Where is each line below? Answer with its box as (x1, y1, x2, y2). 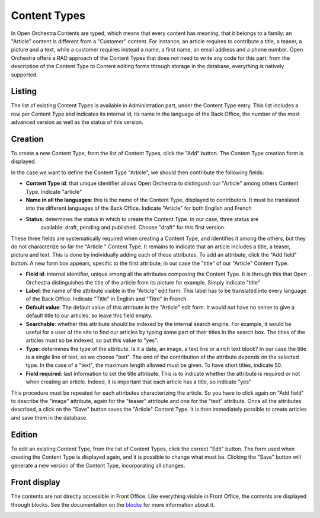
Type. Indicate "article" (25, 188, 82, 195)
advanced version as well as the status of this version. (11, 119, 143, 126)
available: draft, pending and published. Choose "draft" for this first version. (40, 224, 226, 231)
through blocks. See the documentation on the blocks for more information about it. (11, 501, 215, 508)
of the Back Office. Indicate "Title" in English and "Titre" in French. (25, 295, 188, 302)
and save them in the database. (11, 414, 88, 421)
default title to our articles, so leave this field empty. (25, 312, 152, 319)
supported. (11, 71, 38, 78)
